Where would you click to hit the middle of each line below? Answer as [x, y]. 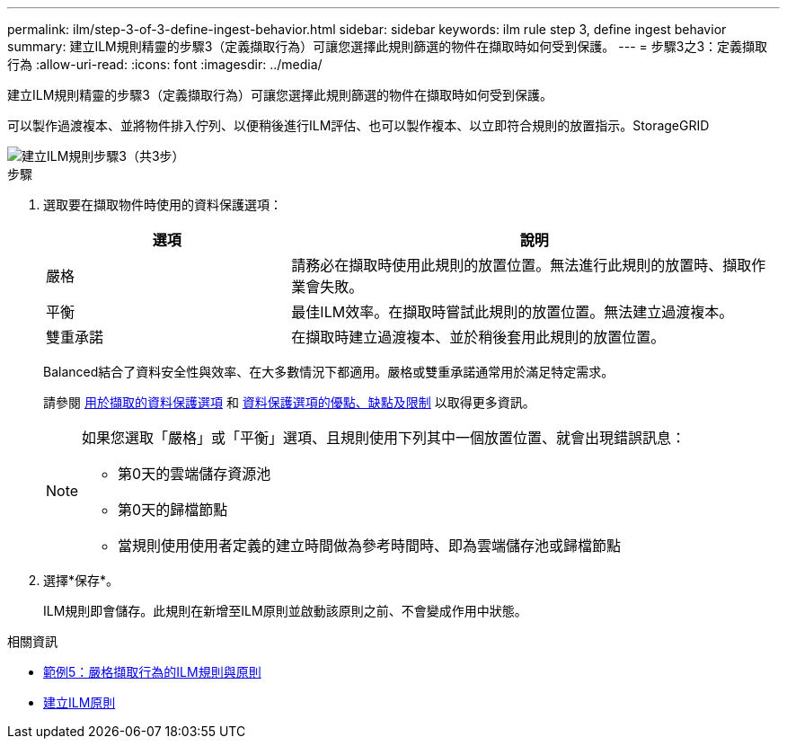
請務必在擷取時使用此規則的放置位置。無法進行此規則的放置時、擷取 [522, 265]
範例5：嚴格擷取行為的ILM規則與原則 [152, 672]
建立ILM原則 [80, 702]
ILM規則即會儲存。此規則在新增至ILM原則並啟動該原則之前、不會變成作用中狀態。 [285, 611]
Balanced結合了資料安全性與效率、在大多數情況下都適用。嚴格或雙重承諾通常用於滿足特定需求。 [329, 372]
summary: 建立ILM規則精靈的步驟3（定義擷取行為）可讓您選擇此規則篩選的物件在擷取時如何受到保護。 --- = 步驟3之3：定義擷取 [388, 46]
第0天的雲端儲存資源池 [195, 474]
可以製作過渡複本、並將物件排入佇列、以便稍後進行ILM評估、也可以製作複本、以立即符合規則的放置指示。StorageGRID [358, 125]
